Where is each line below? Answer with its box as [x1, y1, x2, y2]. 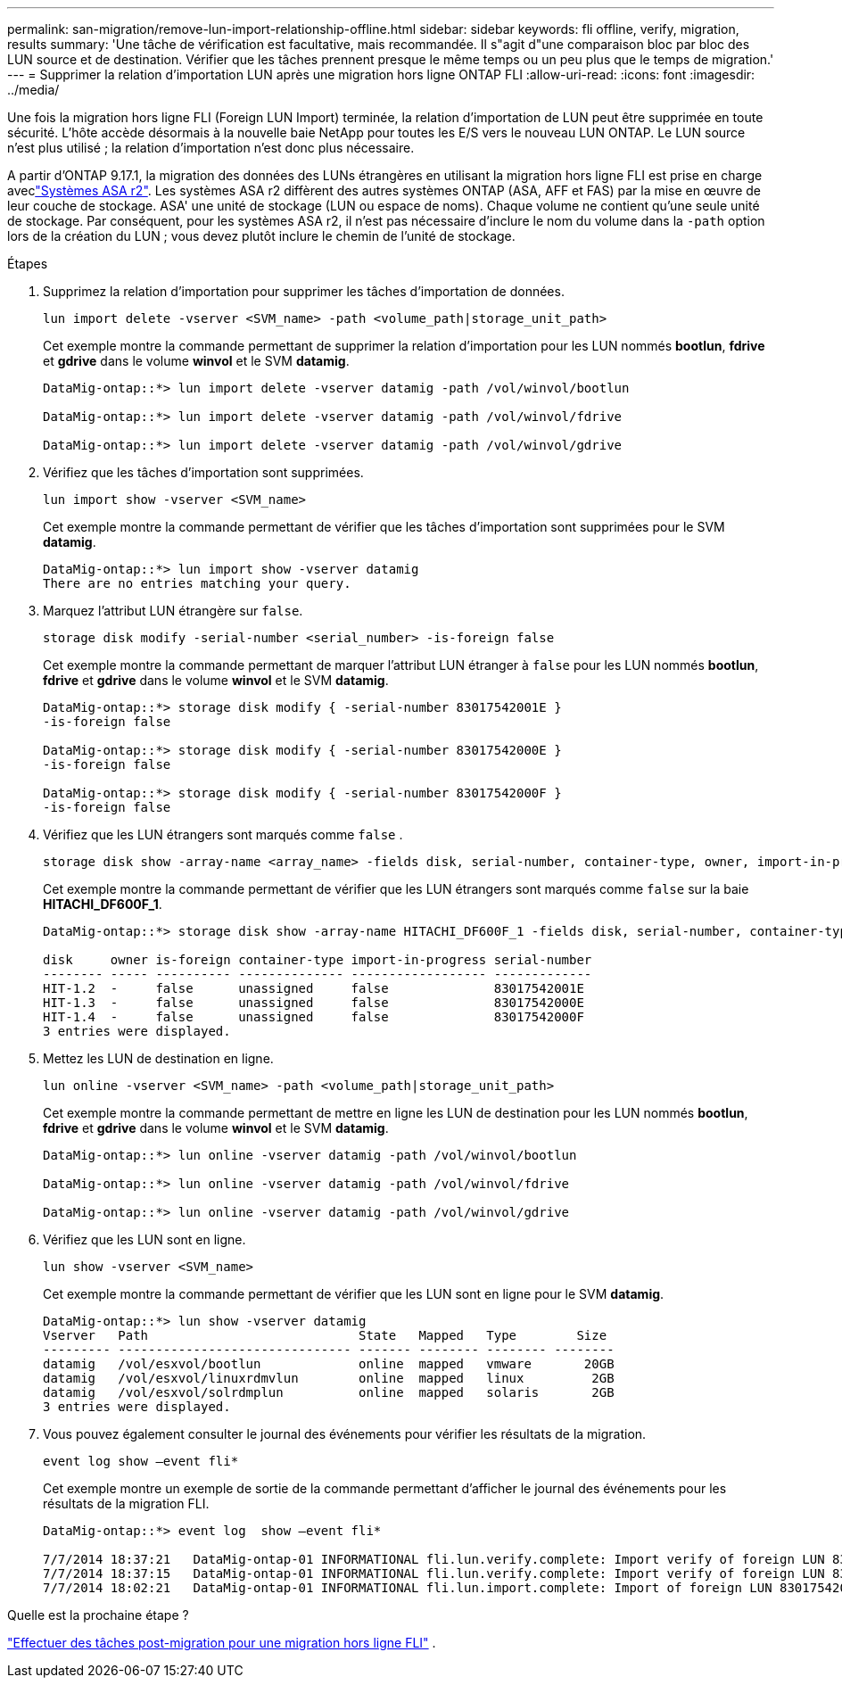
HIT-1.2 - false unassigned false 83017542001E [43, 981, 584, 995]
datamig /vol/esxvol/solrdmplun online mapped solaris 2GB [43, 1385, 615, 1400]
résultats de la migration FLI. [43, 1496, 210, 1511]
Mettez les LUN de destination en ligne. [43, 1051, 274, 1066]
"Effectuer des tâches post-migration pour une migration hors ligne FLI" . [7, 1635, 436, 1650]
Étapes [7, 256, 48, 271]
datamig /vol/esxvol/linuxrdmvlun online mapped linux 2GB [43, 1371, 615, 1385]
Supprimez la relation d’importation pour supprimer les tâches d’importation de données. [43, 284, 565, 299]
